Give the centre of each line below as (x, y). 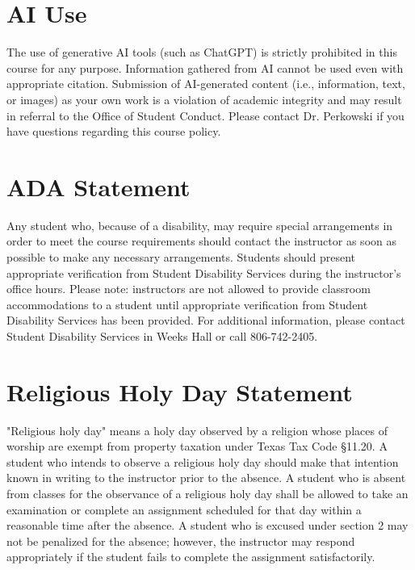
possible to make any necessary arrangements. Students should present (181, 257)
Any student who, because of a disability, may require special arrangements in (200, 225)
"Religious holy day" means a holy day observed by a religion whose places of (197, 430)
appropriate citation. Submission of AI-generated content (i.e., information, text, (206, 84)
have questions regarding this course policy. (114, 131)
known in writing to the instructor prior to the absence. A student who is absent (206, 478)
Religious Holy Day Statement (180, 391)
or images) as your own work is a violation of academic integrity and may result (204, 99)
